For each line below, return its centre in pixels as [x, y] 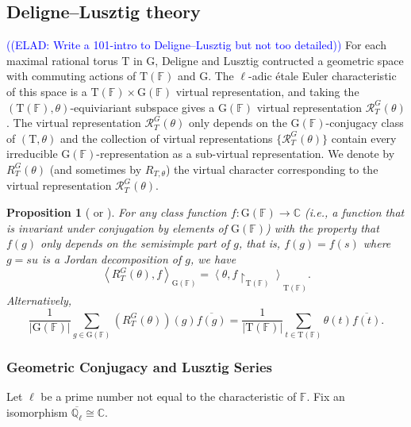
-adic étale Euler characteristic [323, 76]
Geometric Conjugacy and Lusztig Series [139, 366]
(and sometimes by [96, 169]
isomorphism [37, 412]
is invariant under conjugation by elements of [117, 227]
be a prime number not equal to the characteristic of [169, 396]
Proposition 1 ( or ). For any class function [117, 212]
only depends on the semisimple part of [135, 243]
